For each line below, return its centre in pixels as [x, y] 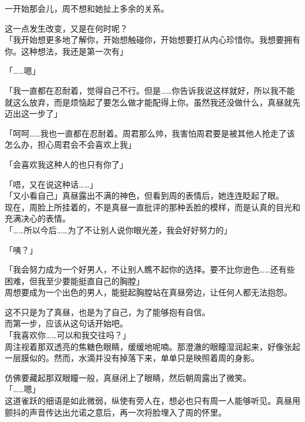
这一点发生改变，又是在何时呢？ [66, 28]
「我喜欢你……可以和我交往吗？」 [68, 335]
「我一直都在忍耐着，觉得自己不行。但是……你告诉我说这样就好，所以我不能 [150, 90]
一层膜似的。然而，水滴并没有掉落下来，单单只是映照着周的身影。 [132, 358]
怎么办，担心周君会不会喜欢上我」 [70, 144]
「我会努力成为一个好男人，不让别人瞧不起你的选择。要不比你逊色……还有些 [150, 269]
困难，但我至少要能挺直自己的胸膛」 [74, 280]
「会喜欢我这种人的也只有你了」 [66, 164]
